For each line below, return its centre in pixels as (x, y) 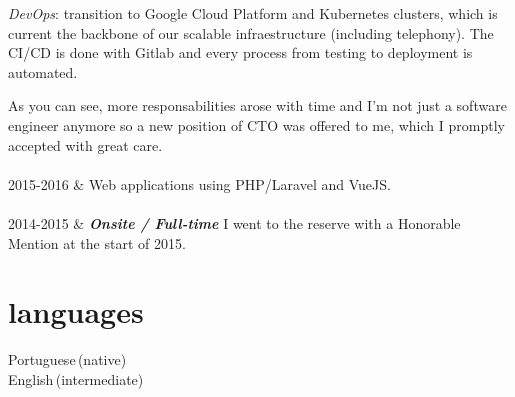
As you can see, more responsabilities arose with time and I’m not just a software (257, 105)
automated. (43, 71)
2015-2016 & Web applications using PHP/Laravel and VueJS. (199, 183)
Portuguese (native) (67, 359)
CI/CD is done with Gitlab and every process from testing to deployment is (240, 52)
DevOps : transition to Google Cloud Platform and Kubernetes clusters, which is (253, 13)
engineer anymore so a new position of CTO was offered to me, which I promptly (256, 124)
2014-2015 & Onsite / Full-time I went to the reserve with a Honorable (234, 222)
